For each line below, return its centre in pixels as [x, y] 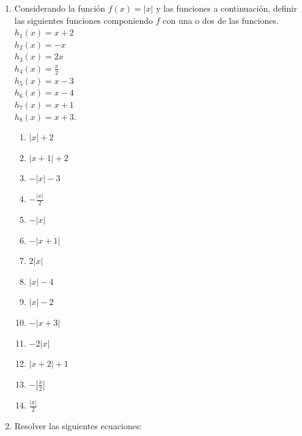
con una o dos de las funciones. [221, 20]
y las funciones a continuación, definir [226, 8]
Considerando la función [60, 8]
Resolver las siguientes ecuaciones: [78, 425]
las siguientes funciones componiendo [84, 20]
